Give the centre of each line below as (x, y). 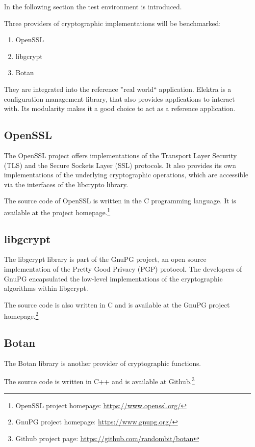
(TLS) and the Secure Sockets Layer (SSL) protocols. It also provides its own (120, 165)
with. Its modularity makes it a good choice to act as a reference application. (120, 108)
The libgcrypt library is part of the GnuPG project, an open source (105, 259)
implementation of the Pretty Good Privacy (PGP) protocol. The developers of (123, 268)
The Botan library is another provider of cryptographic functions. (102, 363)
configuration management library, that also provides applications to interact (120, 98)
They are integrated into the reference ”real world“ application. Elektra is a (118, 89)
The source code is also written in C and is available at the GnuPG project (117, 304)
